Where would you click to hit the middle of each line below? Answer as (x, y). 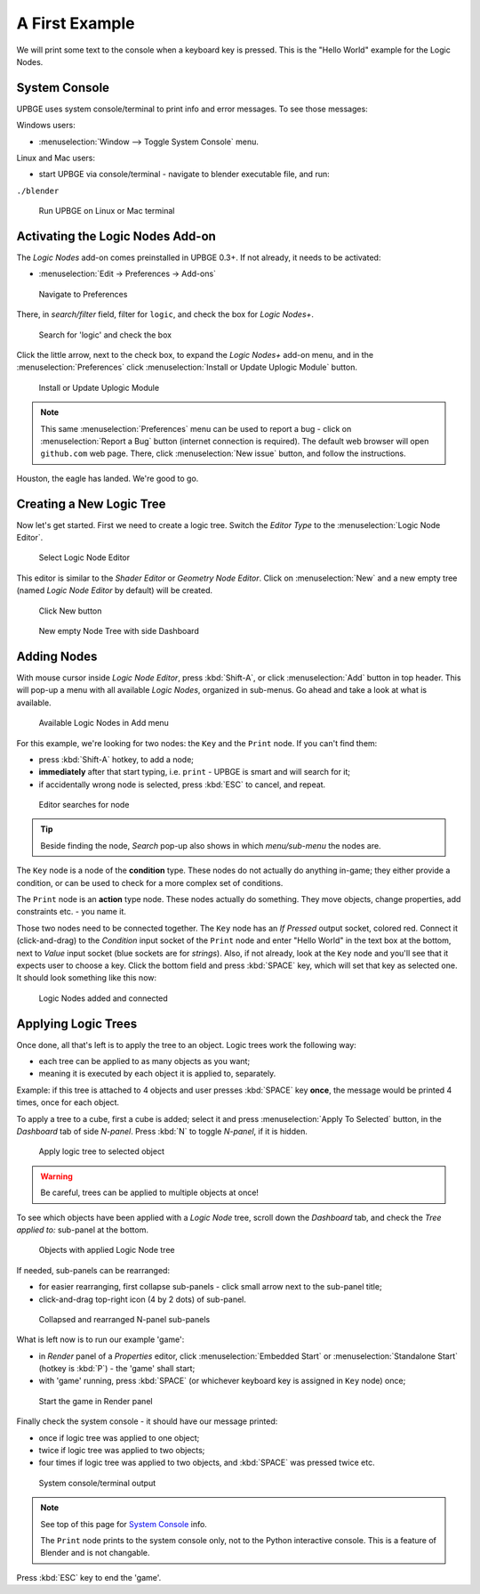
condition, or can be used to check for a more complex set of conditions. (150, 882)
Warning (56, 1176)
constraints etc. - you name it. (71, 912)
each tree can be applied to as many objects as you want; (144, 1061)
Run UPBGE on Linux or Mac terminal (107, 211)
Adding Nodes (57, 656)
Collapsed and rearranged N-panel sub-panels (124, 1319)
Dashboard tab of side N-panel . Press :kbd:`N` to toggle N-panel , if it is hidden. (162, 1131)
